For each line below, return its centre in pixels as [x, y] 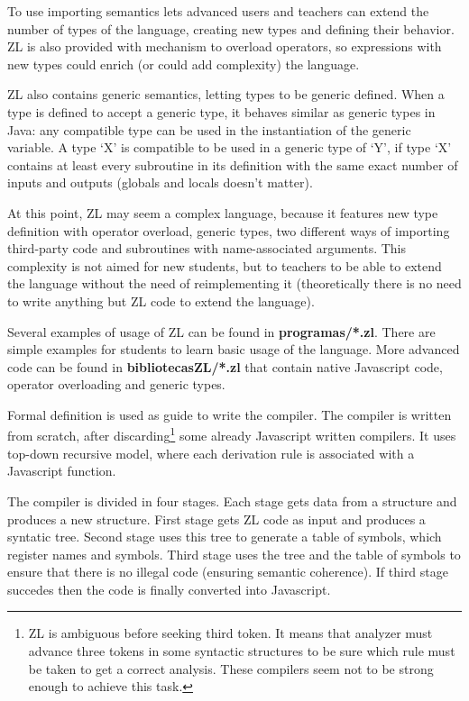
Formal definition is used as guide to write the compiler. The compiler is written [230, 414]
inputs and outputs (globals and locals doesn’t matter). [160, 182]
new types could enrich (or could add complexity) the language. [184, 64]
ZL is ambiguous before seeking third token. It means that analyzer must [230, 633]
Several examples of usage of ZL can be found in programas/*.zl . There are [221, 331]
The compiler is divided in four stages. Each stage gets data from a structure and [232, 501]
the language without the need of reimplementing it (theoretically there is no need [234, 283]
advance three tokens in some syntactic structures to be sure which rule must [242, 651]
